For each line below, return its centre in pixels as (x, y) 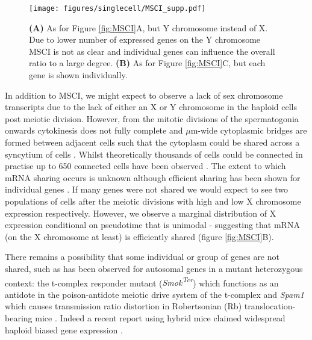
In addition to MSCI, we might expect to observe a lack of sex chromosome (144, 95)
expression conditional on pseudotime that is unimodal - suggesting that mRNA (152, 225)
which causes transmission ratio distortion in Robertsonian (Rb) (123, 306)
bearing (19, 317)
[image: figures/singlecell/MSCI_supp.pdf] (117, 8)
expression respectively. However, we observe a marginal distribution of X (141, 213)
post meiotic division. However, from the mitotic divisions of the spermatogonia (152, 118)
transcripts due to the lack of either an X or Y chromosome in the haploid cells (151, 107)
